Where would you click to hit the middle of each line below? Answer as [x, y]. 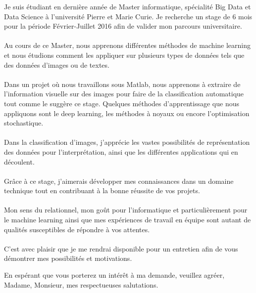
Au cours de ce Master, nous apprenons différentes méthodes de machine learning [128, 45]
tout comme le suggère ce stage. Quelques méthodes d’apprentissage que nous [122, 103]
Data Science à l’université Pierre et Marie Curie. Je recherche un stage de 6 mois [128, 16]
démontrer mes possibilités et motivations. [68, 258]
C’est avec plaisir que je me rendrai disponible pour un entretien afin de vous [121, 248]
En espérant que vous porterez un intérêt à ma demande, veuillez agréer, [114, 275]
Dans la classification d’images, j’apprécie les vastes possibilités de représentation [127, 142]
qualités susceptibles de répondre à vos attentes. [77, 229]
